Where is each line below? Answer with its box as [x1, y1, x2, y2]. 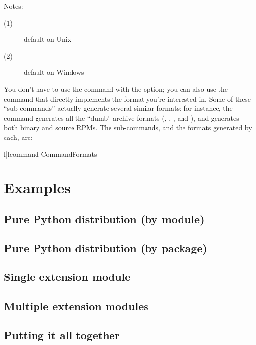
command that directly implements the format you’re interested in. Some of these [4, 93, 251, 103]
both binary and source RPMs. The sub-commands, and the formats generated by [4, 122, 252, 133]
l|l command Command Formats [4, 148, 97, 159]
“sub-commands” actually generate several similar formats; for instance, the [4, 103, 233, 113]
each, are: [4, 132, 33, 142]
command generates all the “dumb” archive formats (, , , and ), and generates [4, 112, 239, 123]
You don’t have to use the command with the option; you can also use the [4, 83, 228, 94]
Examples [4, 177, 71, 198]
